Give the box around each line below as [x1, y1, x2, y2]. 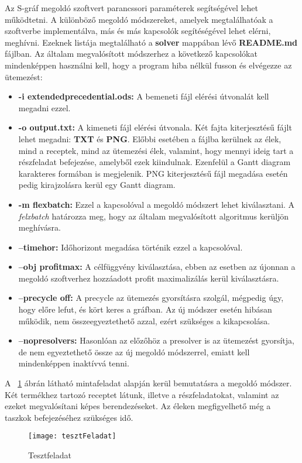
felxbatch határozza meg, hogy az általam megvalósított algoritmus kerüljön [18, 210, 289, 222]
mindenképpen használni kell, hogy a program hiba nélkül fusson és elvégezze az [5, 59, 292, 71]
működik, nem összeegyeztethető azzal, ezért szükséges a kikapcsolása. [18, 314, 270, 327]
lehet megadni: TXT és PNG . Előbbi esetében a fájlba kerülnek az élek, [18, 132, 282, 145]
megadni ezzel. [18, 101, 71, 114]
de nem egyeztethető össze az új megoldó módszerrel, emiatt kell [18, 345, 250, 358]
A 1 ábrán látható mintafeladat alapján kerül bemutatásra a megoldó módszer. [5, 377, 292, 389]
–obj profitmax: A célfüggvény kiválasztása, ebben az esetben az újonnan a [18, 260, 296, 273]
